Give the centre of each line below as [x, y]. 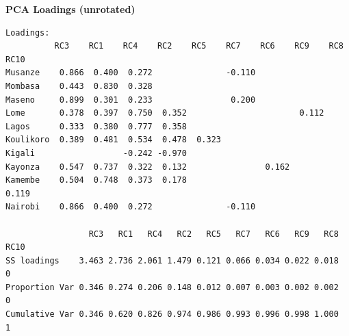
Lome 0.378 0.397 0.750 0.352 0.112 [165, 113]
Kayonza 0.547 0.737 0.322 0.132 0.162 [148, 167]
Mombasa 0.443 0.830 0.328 [79, 86]
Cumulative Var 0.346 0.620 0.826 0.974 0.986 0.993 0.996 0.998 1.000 [172, 314]
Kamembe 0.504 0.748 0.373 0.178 [96, 180]
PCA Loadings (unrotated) [70, 9]
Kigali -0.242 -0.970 [96, 153]
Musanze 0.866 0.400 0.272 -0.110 [131, 73]
